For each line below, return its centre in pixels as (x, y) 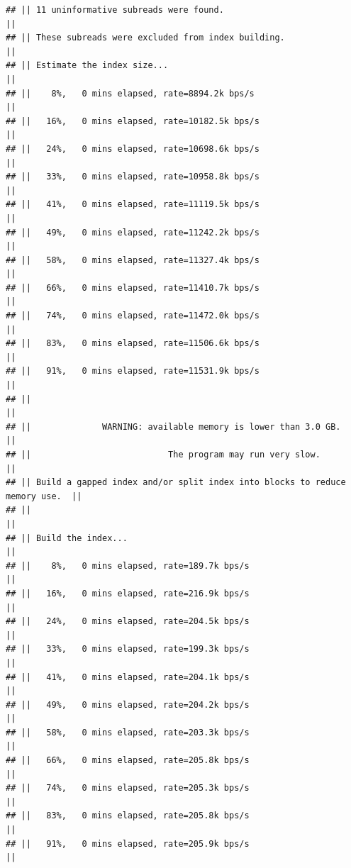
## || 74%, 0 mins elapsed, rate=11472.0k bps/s (133, 316)
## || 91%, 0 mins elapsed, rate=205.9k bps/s (128, 844)
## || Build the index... (67, 538)
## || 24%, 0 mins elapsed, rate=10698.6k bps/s (133, 149)
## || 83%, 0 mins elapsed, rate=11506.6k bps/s (133, 344)
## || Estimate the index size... (87, 66)
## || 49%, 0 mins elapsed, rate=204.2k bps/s (128, 705)
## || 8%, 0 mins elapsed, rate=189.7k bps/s (128, 566)
